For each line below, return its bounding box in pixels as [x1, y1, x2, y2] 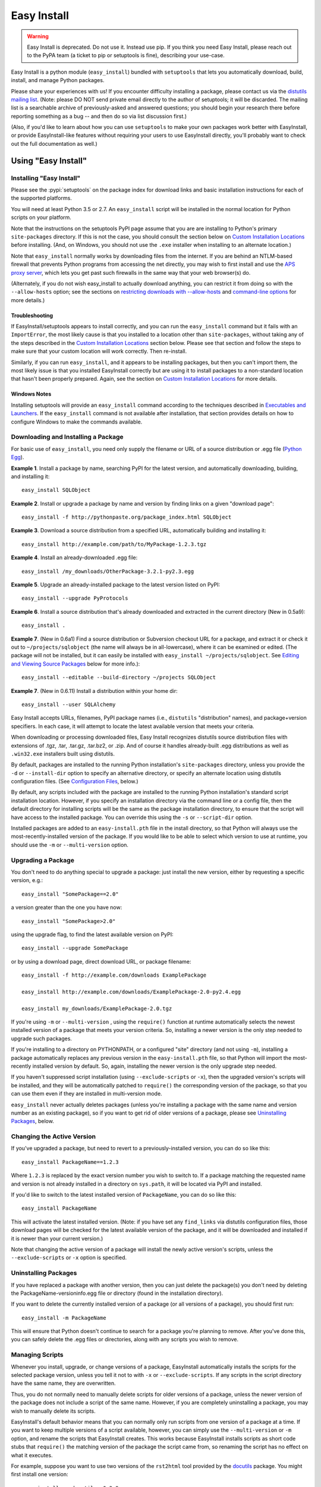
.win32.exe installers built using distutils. [11, 750, 115, 757]
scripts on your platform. [11, 214, 71, 221]
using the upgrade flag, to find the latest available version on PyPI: [11, 931, 174, 938]
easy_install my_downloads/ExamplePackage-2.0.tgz [21, 1005, 172, 1012]
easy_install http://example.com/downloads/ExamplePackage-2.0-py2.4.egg [21, 988, 241, 995]
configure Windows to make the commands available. [11, 418, 143, 425]
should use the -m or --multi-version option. [11, 841, 129, 848]
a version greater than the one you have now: [11, 904, 122, 911]
